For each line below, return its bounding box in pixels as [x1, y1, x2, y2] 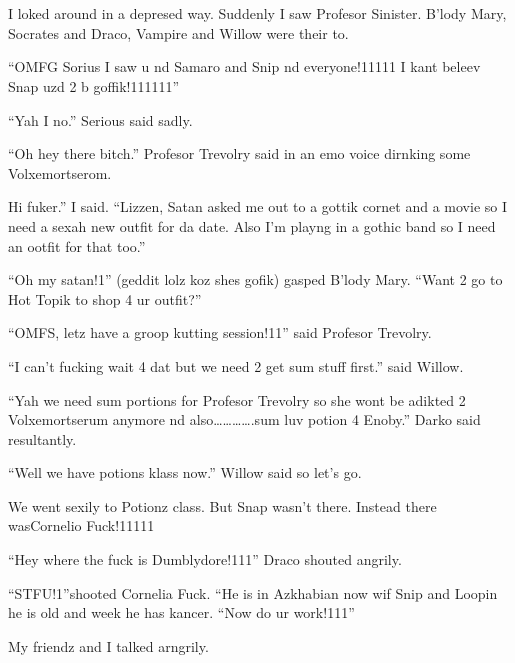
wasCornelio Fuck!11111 [8, 515, 155, 536]
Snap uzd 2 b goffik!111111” [8, 75, 180, 96]
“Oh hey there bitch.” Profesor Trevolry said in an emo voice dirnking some [8, 143, 471, 164]
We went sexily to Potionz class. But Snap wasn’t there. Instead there [8, 495, 437, 516]
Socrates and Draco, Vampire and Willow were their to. [8, 22, 349, 43]
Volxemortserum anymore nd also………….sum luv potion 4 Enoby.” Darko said [8, 409, 481, 430]
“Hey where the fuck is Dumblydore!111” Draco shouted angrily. [8, 549, 402, 570]
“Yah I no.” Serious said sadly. [8, 109, 193, 130]
